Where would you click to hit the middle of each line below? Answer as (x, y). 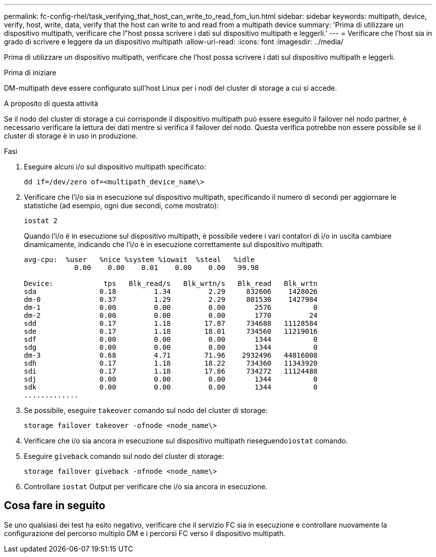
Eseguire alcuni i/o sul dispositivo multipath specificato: (115, 167)
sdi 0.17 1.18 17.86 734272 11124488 (171, 371)
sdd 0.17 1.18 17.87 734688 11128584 (171, 323)
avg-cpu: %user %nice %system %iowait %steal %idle (139, 260)
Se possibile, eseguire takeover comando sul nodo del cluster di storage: (146, 410)
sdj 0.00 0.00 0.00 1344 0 (171, 379)
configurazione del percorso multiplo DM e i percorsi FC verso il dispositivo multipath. (145, 533)
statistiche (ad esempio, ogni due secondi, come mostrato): (121, 206)
